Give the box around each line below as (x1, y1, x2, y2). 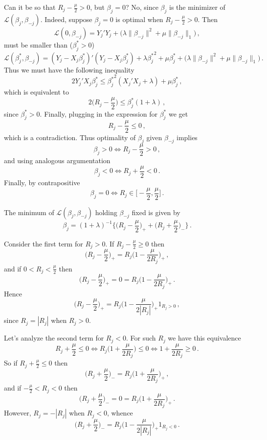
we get (168, 108, 188, 119)
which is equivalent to (4, 86, 69, 97)
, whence (107, 408, 133, 418)
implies (177, 132, 198, 142)
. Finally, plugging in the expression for (40, 108, 157, 119)
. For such (126, 333, 156, 343)
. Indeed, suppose (40, 14, 92, 24)
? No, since (125, 2, 158, 12)
